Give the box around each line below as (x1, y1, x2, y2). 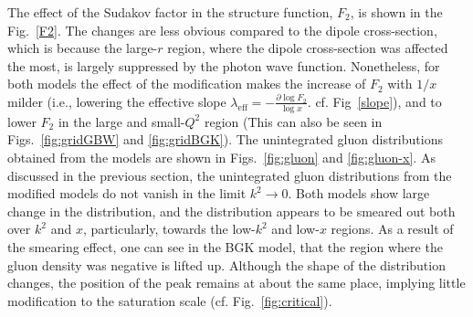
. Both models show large (288, 184, 430, 203)
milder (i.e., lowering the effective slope (7, 91, 226, 111)
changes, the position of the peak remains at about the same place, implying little (7, 273, 466, 292)
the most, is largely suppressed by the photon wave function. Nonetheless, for (7, 56, 440, 75)
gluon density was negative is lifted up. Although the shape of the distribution (7, 255, 446, 274)
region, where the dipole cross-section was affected (167, 38, 448, 58)
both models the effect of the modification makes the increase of (7, 74, 366, 93)
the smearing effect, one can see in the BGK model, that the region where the (7, 237, 443, 256)
